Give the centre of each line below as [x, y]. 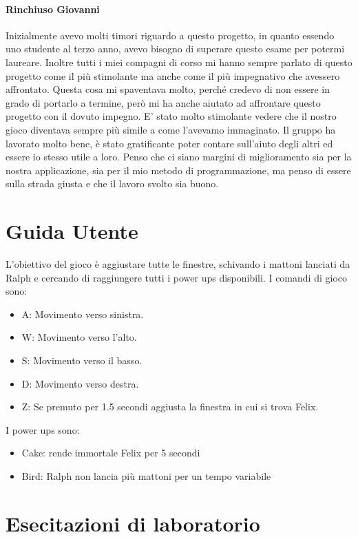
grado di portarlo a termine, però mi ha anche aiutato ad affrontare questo [163, 102]
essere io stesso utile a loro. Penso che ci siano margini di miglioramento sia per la [179, 157]
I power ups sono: [43, 429]
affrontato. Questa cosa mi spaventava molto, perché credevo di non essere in [168, 89]
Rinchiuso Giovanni [53, 9]
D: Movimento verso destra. [80, 383]
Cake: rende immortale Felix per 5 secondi [111, 453]
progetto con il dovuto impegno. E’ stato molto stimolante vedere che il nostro [171, 116]
